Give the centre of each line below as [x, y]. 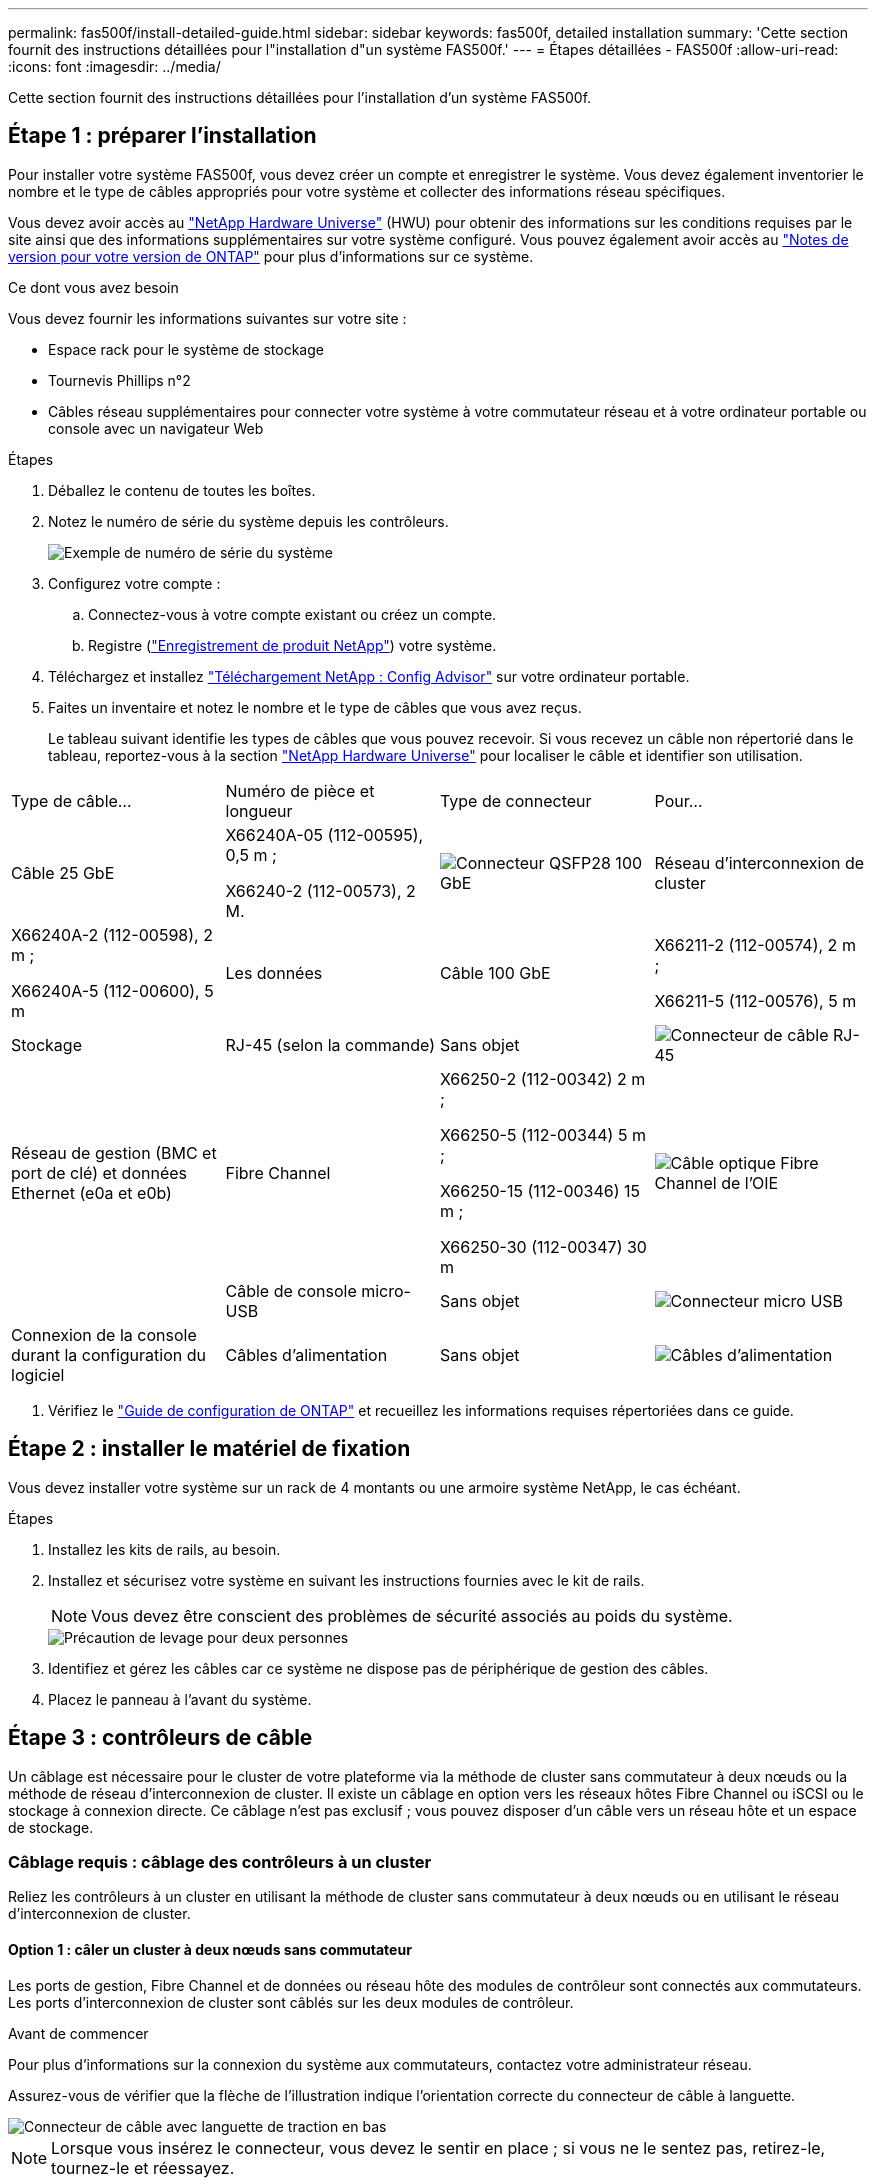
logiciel [38, 1374]
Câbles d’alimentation [306, 1354]
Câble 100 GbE [495, 972]
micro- [386, 1290]
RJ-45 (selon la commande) [330, 1044]
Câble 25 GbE [63, 872]
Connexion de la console [104, 1334]
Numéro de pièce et [300, 790]
